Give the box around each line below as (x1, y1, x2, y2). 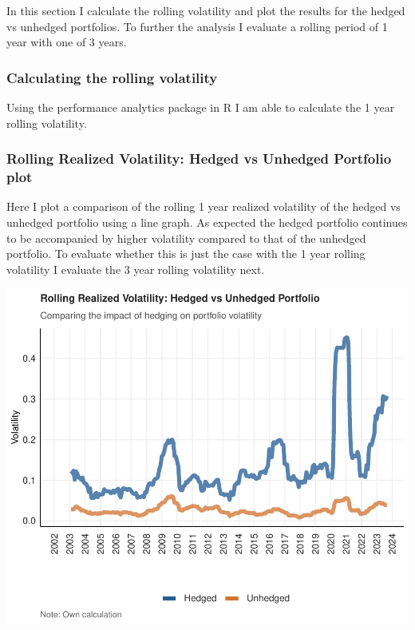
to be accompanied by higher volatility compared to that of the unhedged (6, 229, 366, 246)
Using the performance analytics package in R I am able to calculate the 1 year (6, 99, 395, 115)
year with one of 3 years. (6, 34, 127, 50)
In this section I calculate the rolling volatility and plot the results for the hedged (6, 2, 405, 18)
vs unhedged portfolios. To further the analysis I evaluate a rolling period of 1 (6, 18, 388, 34)
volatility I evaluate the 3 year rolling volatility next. (6, 260, 265, 277)
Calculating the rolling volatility (6, 67, 218, 87)
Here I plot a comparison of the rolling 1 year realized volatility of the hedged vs (6, 198, 401, 215)
